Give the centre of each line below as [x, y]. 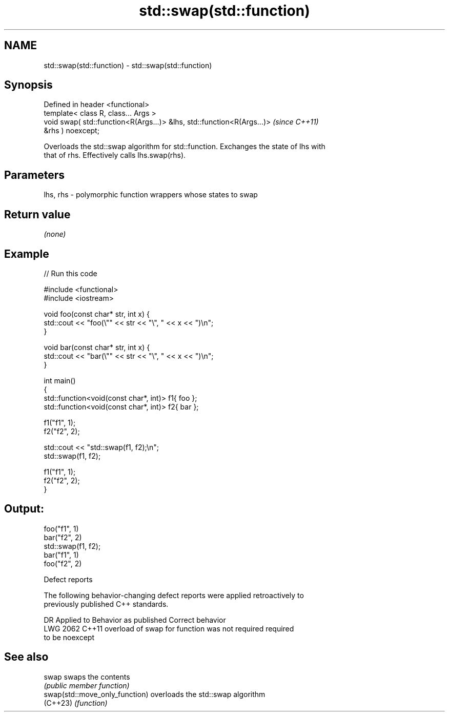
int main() [60, 380]
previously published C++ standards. [106, 604]
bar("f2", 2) [63, 537]
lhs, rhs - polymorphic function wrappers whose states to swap [151, 195]
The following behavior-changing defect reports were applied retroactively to [174, 595]
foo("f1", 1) [61, 528]
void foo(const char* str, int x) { [97, 314]
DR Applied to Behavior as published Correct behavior [135, 620]
